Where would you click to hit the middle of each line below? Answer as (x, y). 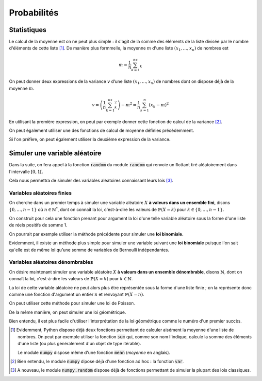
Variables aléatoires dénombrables (51, 262)
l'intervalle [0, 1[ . (26, 172)
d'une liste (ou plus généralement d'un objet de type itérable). (80, 344)
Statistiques (28, 30)
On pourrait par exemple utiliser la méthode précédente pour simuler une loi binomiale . (96, 234)
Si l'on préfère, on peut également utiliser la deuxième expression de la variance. (90, 139)
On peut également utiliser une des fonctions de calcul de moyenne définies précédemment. (101, 130)
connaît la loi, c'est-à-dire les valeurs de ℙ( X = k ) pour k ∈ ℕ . (71, 279)
